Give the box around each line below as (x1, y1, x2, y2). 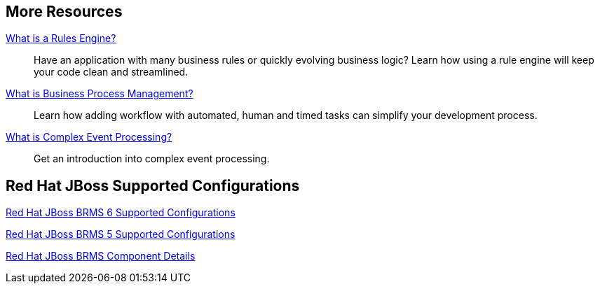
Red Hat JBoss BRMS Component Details (6, 250, 196, 262)
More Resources (6, 3, 123, 20)
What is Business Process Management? (6, 87, 193, 100)
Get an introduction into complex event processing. (34, 153, 270, 165)
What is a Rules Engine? (6, 32, 116, 45)
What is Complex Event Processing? (6, 131, 172, 143)
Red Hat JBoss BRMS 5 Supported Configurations (6, 228, 236, 241)
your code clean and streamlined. (34, 66, 189, 78)
